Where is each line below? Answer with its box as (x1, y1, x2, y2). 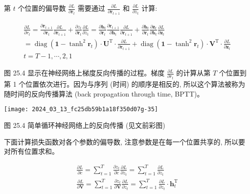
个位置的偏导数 (18, 3, 66, 13)
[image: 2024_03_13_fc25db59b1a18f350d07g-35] (4, 106, 158, 113)
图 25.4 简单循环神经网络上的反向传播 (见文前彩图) (4, 120, 165, 130)
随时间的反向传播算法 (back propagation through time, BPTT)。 (4, 88, 204, 98)
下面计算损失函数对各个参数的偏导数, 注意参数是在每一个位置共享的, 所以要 (4, 136, 246, 146)
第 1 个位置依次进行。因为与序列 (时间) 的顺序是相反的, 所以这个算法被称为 (4, 79, 246, 89)
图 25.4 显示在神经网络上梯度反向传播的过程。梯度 (4, 68, 165, 78)
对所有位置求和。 (4, 146, 59, 156)
